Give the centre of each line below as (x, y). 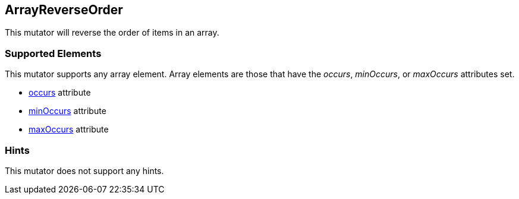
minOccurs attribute (67, 111)
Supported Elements (53, 53)
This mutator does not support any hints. (84, 170)
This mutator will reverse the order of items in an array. (112, 33)
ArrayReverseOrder (64, 10)
